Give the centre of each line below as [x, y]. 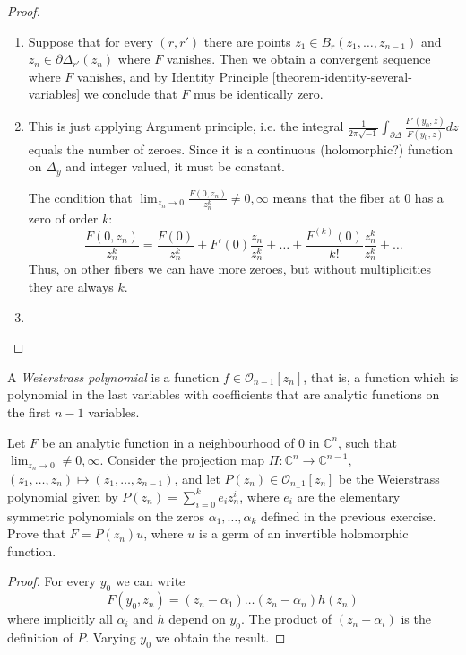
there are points [247, 41]
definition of [40, 638]
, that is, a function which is [381, 376]
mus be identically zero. [258, 94]
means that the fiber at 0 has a [358, 197]
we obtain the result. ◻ [220, 638]
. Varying [111, 638]
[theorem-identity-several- [342, 76]
